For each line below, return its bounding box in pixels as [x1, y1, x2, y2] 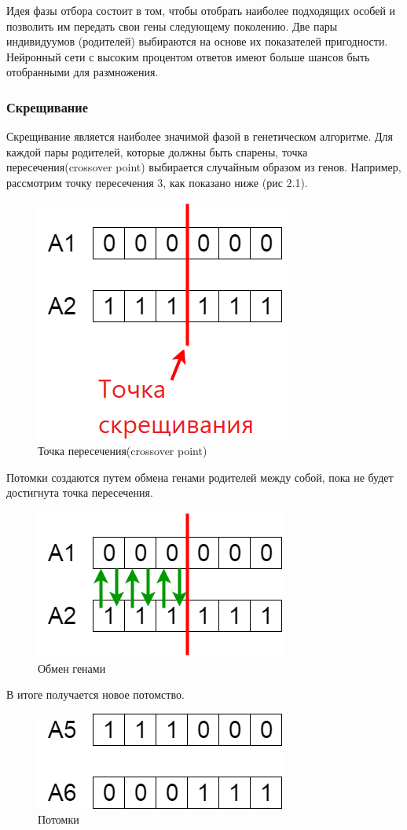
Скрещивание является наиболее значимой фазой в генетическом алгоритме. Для [6, 128, 394, 145]
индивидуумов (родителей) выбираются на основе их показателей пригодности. [6, 33, 388, 50]
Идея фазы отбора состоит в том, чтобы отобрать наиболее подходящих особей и [6, 2, 396, 18]
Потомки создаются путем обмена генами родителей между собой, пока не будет [6, 468, 394, 485]
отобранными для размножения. [6, 64, 159, 80]
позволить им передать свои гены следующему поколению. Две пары [6, 17, 338, 34]
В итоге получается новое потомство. [6, 686, 185, 703]
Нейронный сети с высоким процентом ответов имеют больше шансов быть [6, 48, 370, 64]
